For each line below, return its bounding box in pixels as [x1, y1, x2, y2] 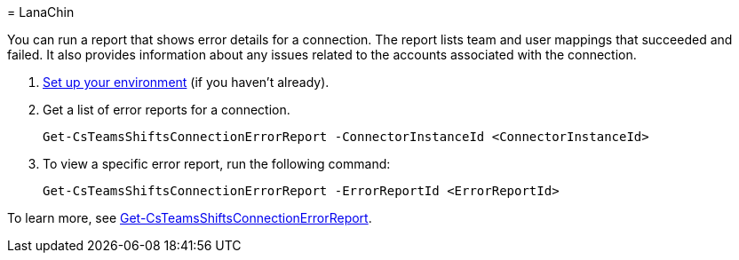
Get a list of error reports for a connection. [43, 102, 290, 117]
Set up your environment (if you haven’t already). [43, 75, 330, 90]
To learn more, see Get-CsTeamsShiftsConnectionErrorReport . [7, 210, 372, 225]
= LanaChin [7, 4, 75, 20]
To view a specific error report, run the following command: [43, 156, 391, 171]
